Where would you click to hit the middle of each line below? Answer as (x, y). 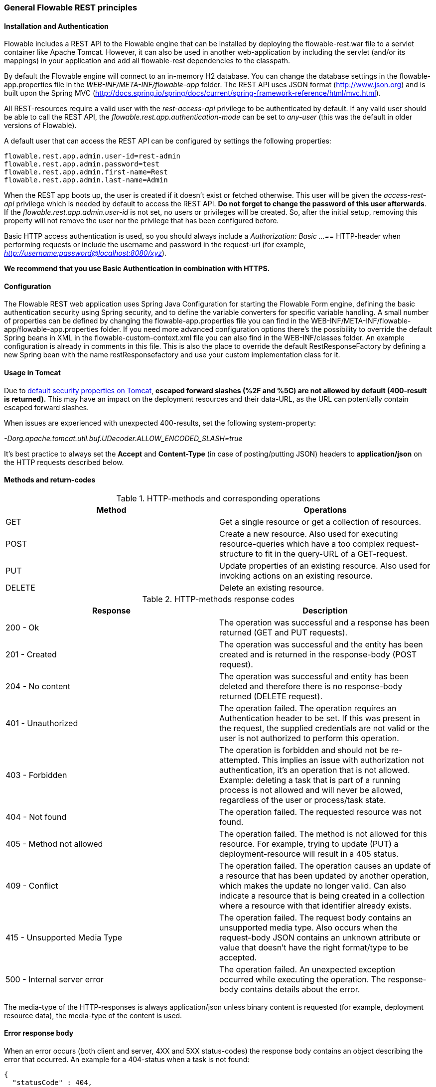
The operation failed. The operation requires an (308, 708)
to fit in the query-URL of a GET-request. (331, 553)
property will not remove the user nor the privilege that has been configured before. (142, 221)
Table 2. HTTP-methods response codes (218, 599)
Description (325, 610)
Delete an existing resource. (272, 587)
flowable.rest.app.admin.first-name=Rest (86, 172)
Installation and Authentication (56, 26)
